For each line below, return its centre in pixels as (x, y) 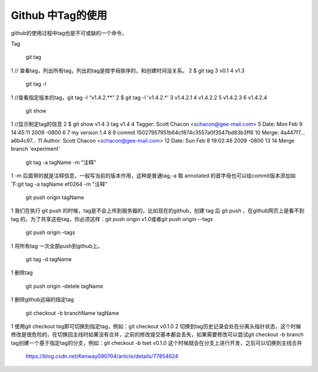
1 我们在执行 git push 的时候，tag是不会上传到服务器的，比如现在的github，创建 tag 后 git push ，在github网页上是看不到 (158, 211)
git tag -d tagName (49, 259)
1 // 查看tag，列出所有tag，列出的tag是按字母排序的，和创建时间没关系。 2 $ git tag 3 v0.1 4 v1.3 (128, 70)
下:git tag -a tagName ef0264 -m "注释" (59, 184)
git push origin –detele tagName (64, 286)
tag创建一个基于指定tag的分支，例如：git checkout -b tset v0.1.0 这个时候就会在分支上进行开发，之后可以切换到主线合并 (157, 343)
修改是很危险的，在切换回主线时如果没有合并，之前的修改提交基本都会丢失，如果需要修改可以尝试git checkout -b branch (157, 335)
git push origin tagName (55, 197)
